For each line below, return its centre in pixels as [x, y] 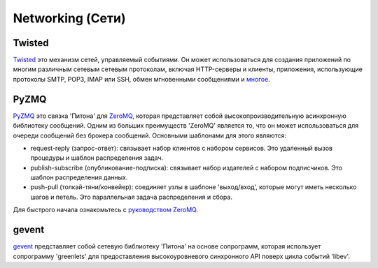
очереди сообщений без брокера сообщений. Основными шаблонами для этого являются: [150, 135]
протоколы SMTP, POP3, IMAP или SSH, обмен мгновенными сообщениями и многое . [142, 79]
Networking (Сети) [69, 18]
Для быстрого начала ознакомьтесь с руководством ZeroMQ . [106, 210]
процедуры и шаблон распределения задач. [97, 158]
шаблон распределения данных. [79, 177]
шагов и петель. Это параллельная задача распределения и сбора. [131, 197]
